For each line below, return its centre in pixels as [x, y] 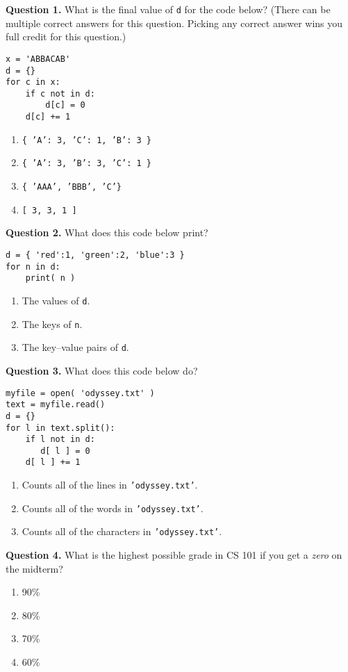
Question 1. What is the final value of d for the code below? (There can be [168, 9]
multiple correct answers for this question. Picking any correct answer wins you [174, 23]
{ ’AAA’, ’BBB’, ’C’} [72, 187]
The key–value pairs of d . [75, 347]
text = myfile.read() [56, 405]
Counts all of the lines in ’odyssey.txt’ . [110, 485]
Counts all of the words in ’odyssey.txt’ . [113, 508]
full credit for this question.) [66, 36]
